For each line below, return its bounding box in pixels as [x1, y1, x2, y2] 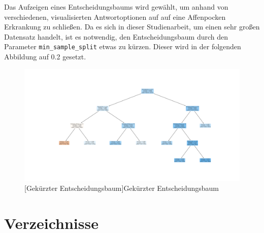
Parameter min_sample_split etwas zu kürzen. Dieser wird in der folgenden [4, 41, 241, 52]
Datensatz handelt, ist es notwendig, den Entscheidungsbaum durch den [4, 31, 228, 42]
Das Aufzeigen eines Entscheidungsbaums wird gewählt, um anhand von [4, 2, 228, 12]
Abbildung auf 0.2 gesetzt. [4, 51, 86, 62]
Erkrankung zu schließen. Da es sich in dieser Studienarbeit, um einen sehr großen [4, 21, 260, 32]
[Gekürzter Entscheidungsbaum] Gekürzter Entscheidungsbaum [24, 183, 219, 193]
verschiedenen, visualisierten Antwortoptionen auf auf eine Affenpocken [4, 11, 226, 22]
